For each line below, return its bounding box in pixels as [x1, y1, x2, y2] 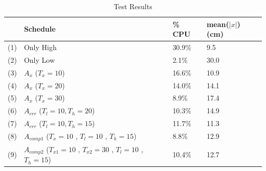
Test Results [114, 1, 152, 11]
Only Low [24, 54, 55, 65]
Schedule [24, 23, 56, 34]
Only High [24, 42, 57, 53]
